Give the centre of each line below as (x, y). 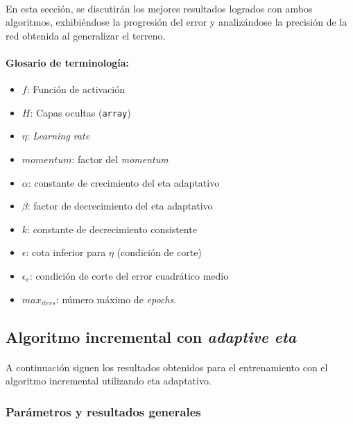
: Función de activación (76, 89)
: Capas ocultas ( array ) (80, 112)
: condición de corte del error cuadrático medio (129, 275)
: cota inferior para (66, 252)
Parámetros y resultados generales (103, 411)
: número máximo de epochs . (116, 299)
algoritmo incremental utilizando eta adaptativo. (109, 381)
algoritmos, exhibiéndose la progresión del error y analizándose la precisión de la (176, 22)
